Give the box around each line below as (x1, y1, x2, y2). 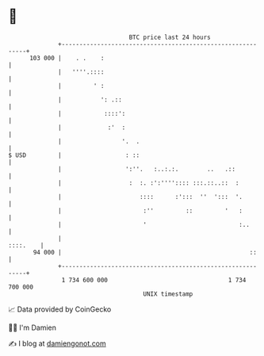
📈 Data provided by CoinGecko (8, 304, 112, 314)
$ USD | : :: (8, 151, 140, 159)
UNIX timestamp (143, 289, 193, 298)
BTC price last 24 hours (128, 33, 212, 41)
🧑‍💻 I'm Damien (8, 323, 57, 332)
